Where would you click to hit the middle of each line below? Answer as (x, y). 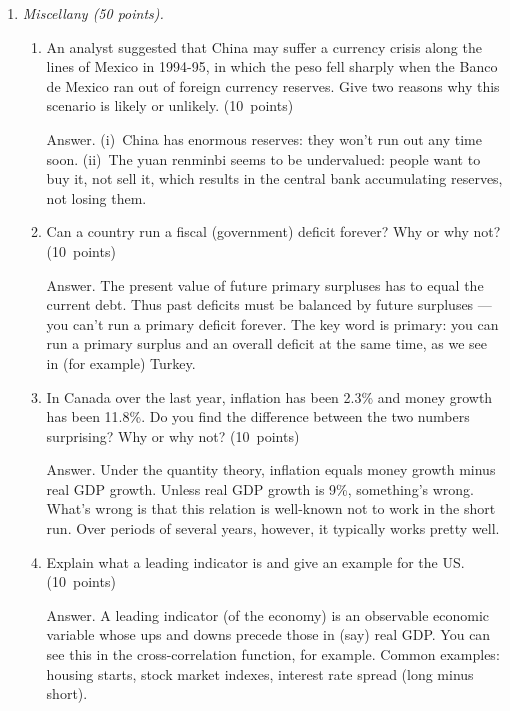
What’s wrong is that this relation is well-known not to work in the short (271, 508)
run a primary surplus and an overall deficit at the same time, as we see (266, 343)
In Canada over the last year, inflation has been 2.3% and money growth (269, 396)
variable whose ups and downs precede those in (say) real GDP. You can (268, 634)
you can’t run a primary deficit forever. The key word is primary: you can (272, 323)
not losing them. (96, 197)
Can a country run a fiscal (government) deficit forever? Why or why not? (273, 231)
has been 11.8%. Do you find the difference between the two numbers (258, 416)
